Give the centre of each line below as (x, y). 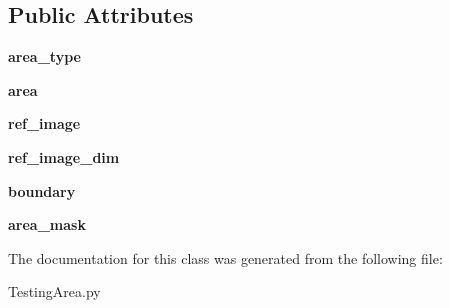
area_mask (47, 224)
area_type (44, 56)
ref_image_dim (64, 156)
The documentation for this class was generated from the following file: (225, 257)
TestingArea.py (54, 291)
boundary (42, 190)
